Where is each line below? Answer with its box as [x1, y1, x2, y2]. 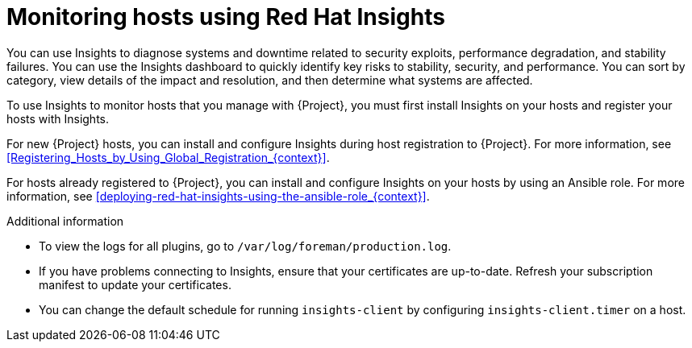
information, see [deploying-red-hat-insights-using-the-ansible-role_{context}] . [6, 188, 430, 203]
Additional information [6, 213, 124, 228]
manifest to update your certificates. [39, 277, 231, 292]
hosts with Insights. [6, 111, 110, 126]
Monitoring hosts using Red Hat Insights [6, 3, 445, 31]
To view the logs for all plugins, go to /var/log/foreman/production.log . [39, 238, 452, 253]
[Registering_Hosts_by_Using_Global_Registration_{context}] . [6, 150, 330, 164]
